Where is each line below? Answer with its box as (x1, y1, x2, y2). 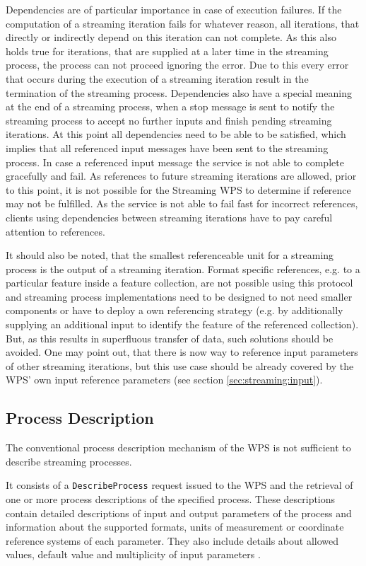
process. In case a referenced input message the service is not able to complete (6, 154, 344, 169)
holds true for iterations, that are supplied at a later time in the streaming (6, 43, 329, 58)
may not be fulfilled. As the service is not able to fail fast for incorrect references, (6, 196, 358, 211)
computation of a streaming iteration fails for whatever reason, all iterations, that (6, 16, 360, 30)
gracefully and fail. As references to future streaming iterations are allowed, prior (6, 168, 357, 183)
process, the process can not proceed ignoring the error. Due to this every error (6, 57, 349, 72)
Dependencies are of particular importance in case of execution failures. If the (6, 2, 342, 16)
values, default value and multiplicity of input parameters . (6, 547, 261, 562)
